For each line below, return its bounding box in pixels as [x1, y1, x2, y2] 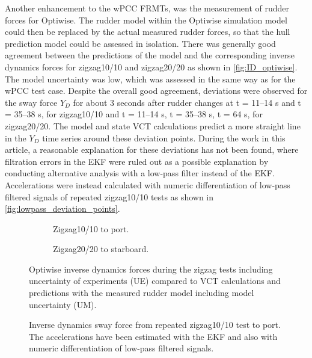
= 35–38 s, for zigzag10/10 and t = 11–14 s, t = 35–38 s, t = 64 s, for [5, 108, 263, 120]
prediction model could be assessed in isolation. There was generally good [5, 37, 276, 49]
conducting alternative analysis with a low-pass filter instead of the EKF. [5, 167, 275, 179]
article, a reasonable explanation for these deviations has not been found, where [5, 143, 299, 156]
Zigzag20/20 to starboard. [53, 242, 149, 255]
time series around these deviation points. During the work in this [42, 131, 286, 144]
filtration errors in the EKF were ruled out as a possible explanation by [5, 155, 269, 167]
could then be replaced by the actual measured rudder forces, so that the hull [5, 25, 290, 38]
